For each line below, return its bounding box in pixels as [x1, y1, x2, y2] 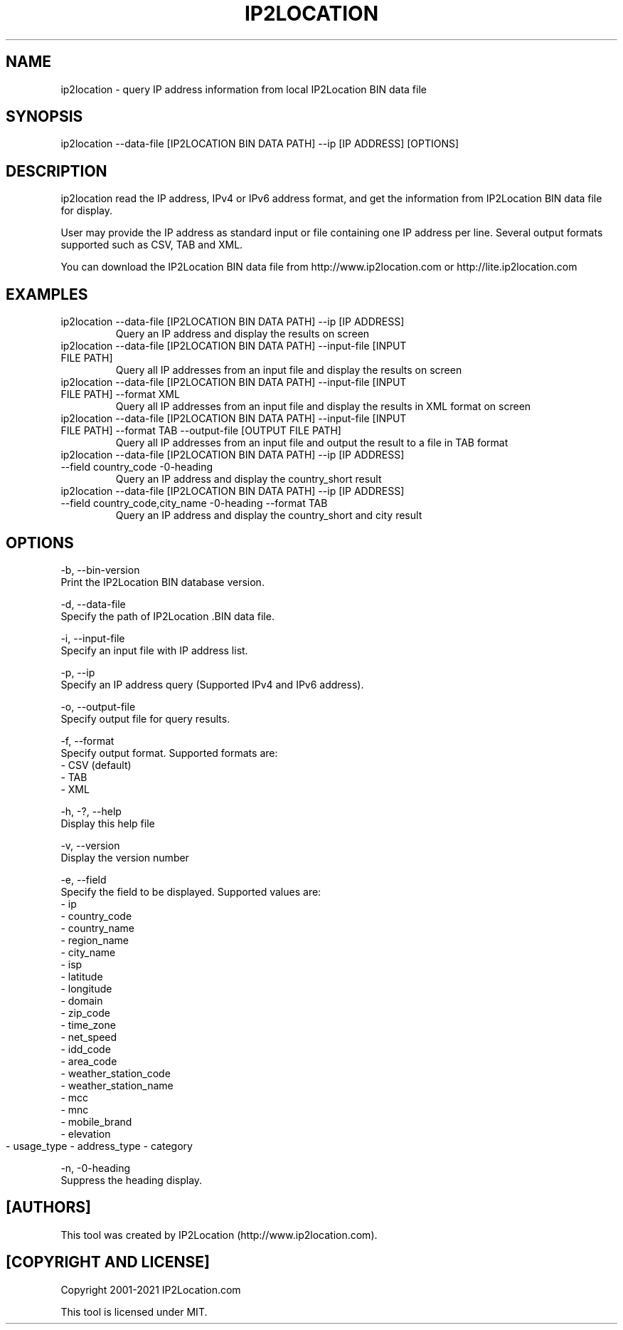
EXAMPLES [6, 285, 88, 303]
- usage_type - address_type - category [6, 1139, 193, 1152]
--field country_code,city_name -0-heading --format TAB [60, 497, 328, 510]
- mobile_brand [60, 1115, 132, 1128]
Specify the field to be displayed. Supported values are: [60, 885, 321, 898]
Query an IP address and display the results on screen [115, 328, 370, 340]
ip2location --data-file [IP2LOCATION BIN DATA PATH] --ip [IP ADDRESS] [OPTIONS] [60, 137, 459, 150]
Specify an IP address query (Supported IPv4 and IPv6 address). [60, 678, 364, 691]
